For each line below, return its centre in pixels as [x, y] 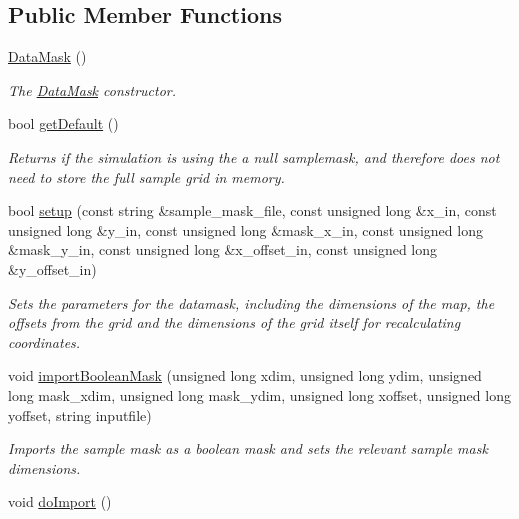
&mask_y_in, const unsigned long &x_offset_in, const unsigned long [223, 249]
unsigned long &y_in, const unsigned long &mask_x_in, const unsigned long [245, 229]
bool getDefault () [63, 123]
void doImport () [60, 501]
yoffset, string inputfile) [80, 414]
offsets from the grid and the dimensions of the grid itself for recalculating [234, 322]
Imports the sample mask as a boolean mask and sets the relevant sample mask [248, 448]
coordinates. [44, 341]
